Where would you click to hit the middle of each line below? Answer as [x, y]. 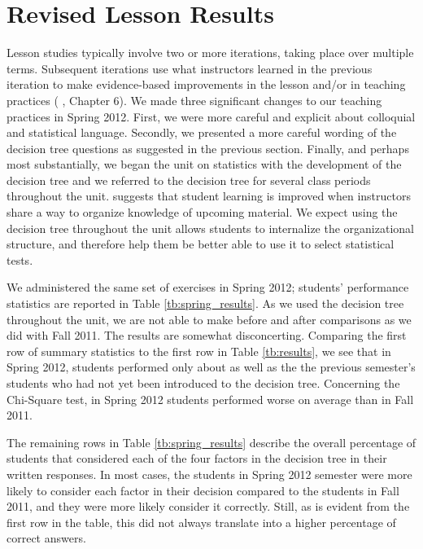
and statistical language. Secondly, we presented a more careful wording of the [202, 132]
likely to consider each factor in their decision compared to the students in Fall [203, 490]
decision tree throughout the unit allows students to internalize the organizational [210, 228]
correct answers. [46, 538]
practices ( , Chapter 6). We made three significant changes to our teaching [194, 100]
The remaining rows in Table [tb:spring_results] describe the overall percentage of [211, 442]
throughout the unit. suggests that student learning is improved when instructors [209, 196]
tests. [20, 259]
